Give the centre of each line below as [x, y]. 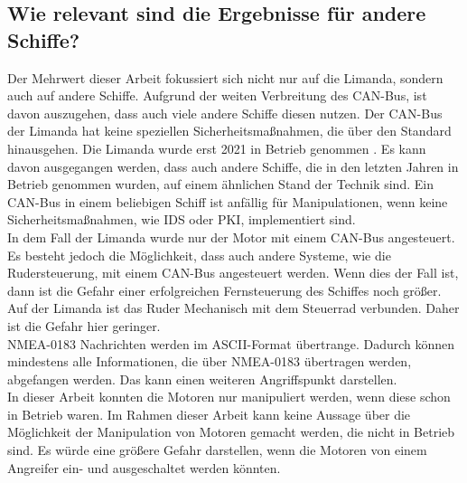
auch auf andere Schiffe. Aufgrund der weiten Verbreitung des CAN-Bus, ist [217, 95]
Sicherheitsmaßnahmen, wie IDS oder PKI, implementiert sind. [182, 219]
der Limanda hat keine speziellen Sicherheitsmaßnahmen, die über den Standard [229, 131]
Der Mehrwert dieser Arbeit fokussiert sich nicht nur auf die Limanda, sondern [225, 77]
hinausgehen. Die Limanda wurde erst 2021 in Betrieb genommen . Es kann [217, 148]
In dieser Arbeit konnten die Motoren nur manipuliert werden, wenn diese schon [229, 397]
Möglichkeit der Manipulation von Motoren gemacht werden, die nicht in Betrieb [231, 432]
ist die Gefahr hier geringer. [84, 325]
